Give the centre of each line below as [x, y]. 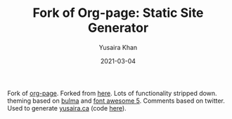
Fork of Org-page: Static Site [118, 13]
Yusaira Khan [118, 47]
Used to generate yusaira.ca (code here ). [67, 108]
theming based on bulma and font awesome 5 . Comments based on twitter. [116, 101]
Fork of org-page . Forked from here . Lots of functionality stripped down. [112, 93]
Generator [118, 28]
